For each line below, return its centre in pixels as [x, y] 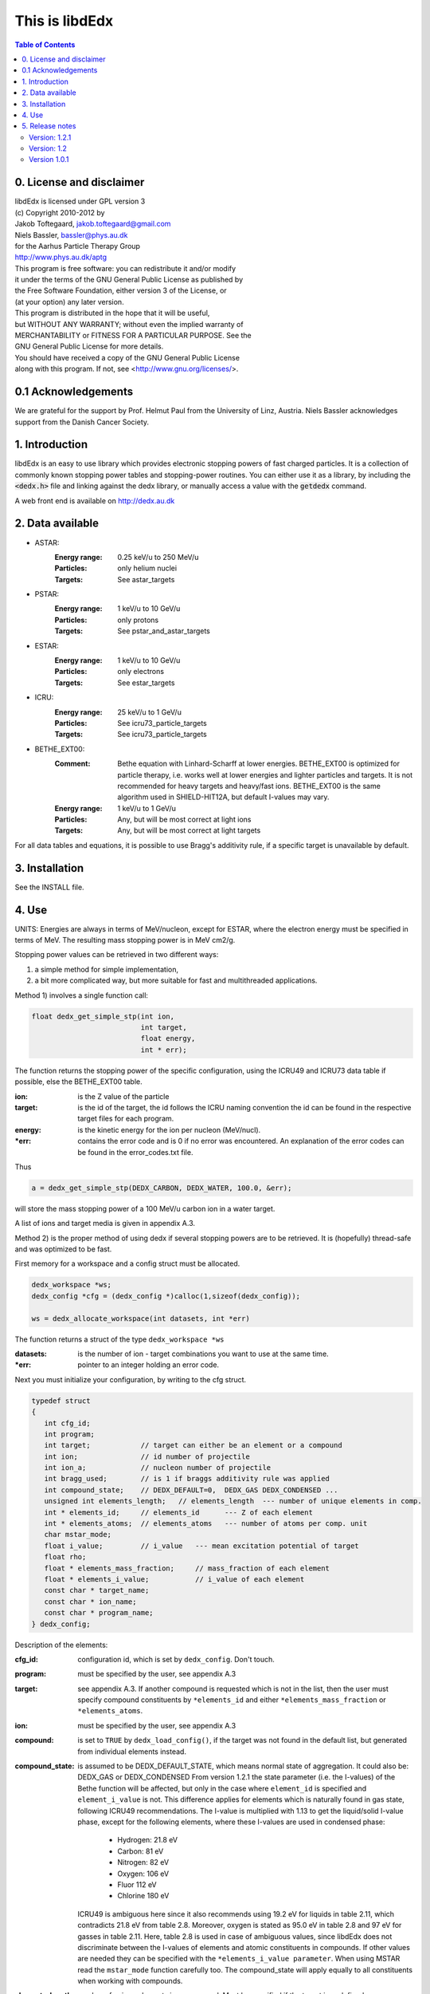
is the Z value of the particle [123, 1096]
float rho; [65, 1557]
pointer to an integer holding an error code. [148, 1365]
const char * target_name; [97, 1590]
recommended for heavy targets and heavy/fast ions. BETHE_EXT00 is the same [249, 786]
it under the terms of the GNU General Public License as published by [129, 280]
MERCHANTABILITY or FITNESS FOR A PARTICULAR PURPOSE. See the [133, 336]
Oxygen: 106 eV [143, 1874]
